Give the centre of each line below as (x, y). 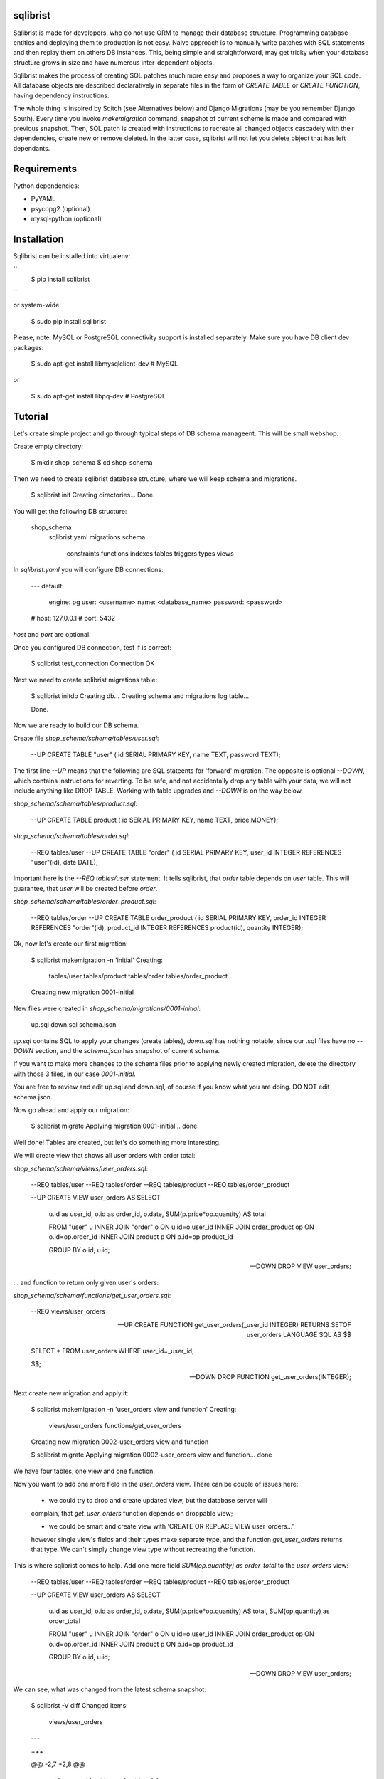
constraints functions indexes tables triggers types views (150, 553)
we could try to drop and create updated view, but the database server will (158, 1500)
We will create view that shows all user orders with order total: (104, 1156)
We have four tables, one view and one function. (84, 1471)
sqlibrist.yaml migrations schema (97, 537)
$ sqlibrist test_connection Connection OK (93, 664)
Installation (38, 239)
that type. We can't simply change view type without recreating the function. (143, 1550)
